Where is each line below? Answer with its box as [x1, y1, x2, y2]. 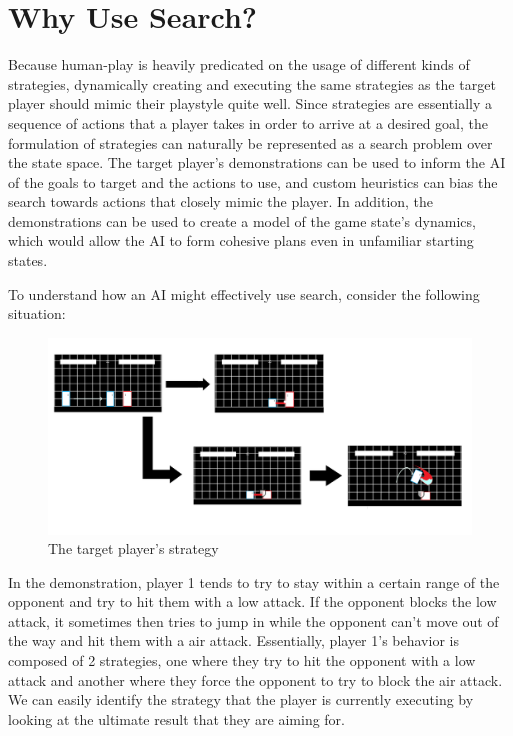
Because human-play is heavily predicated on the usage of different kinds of [8, 54, 470, 75]
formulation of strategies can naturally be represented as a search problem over [8, 132, 493, 153]
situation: [8, 303, 66, 324]
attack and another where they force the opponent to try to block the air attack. [8, 669, 503, 690]
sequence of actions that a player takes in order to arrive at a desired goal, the [8, 112, 489, 133]
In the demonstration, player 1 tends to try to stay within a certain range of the [8, 571, 500, 592]
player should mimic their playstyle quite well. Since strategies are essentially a [8, 93, 492, 114]
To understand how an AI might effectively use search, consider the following [8, 283, 480, 304]
